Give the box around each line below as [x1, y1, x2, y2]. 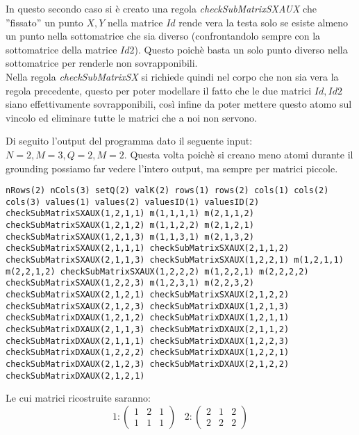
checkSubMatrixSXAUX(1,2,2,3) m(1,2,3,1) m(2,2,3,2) [6, 278, 254, 288]
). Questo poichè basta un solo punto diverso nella [134, 42, 348, 56]
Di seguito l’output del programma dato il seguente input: [6, 133, 253, 148]
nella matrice [108, 15, 163, 29]
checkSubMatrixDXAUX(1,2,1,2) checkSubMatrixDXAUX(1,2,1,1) [6, 313, 290, 323]
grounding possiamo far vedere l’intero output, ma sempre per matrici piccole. [6, 161, 338, 175]
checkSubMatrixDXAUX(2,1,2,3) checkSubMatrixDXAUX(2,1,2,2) [6, 359, 290, 369]
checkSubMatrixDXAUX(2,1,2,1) [6, 370, 145, 381]
